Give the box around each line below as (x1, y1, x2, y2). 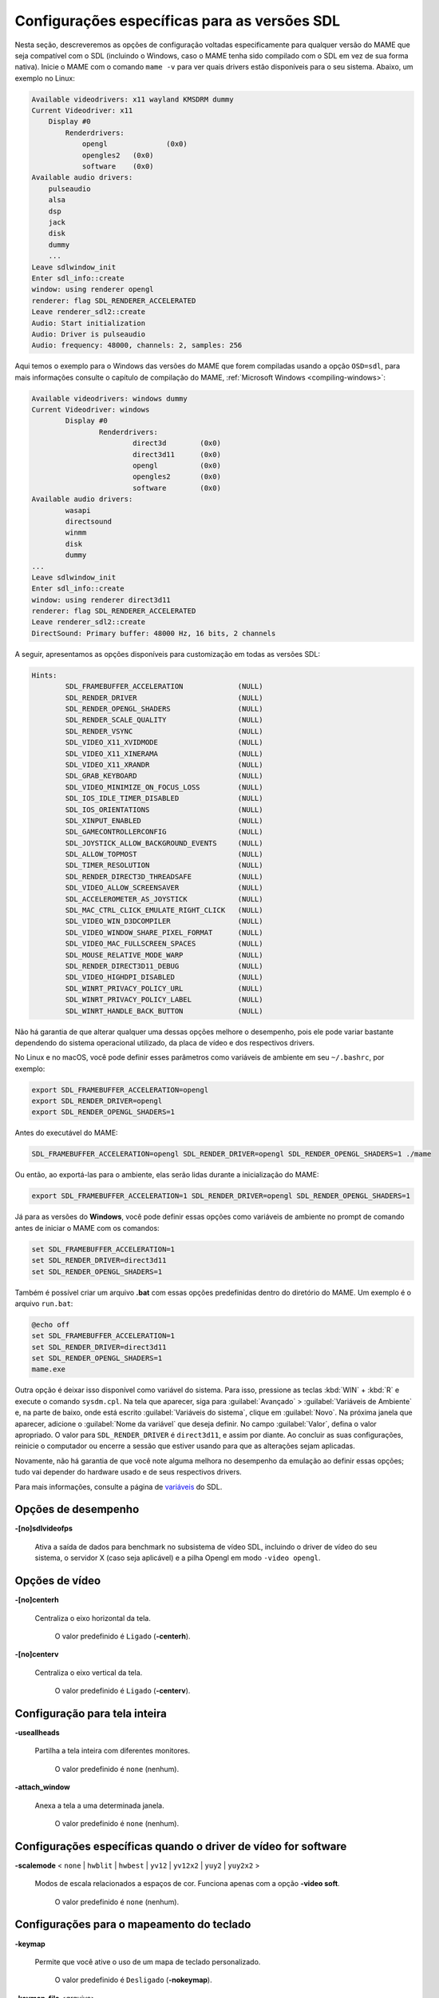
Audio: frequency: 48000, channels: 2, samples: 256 (31, 340, 243, 350)
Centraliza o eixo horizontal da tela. (34, 1613, 151, 1622)
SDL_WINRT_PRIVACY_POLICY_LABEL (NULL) (65, 995, 263, 1005)
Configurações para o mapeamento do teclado (14, 1918, 251, 1932)
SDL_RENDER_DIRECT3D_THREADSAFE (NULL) (65, 872, 263, 881)
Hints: (31, 671, 57, 679)
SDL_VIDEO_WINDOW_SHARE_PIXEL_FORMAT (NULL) (65, 928, 263, 937)
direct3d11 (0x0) (132, 450, 221, 459)
